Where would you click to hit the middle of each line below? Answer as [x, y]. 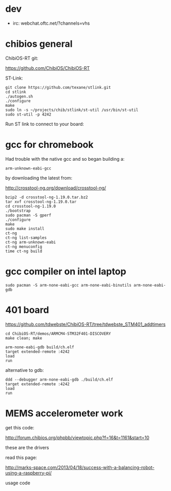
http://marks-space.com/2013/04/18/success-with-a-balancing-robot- [80, 467]
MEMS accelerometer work [64, 413]
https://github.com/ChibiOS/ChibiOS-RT [48, 68]
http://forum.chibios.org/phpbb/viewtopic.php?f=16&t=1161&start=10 [77, 438]
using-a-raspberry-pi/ [29, 473]
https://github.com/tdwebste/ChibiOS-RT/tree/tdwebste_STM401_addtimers [85, 324]
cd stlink [16, 92]
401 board [27, 310]
